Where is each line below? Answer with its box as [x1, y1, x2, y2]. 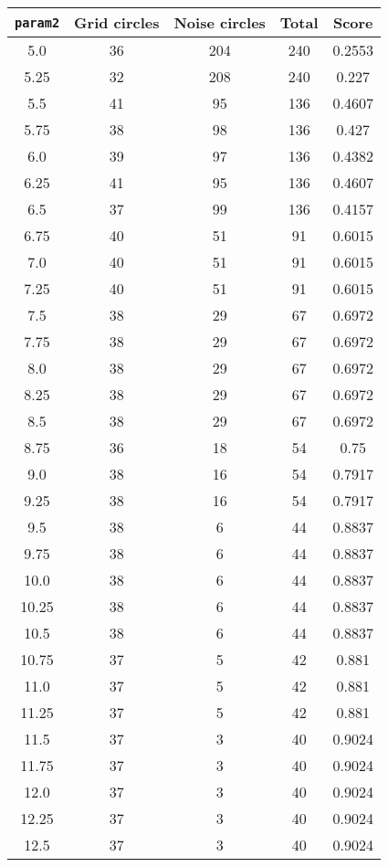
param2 [15, 15, 60, 30]
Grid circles [74, 12, 160, 33]
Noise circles [173, 12, 266, 33]
